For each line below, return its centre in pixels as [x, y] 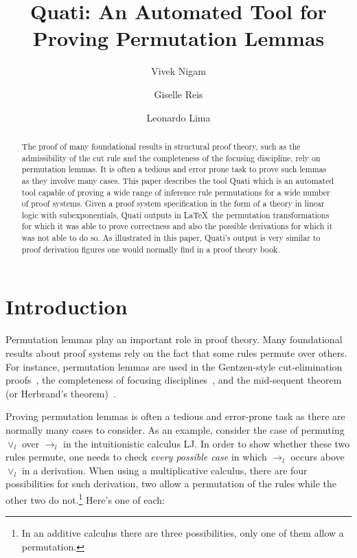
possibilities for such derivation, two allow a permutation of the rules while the [171, 484]
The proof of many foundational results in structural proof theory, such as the [161, 146]
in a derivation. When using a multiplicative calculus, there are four [164, 470]
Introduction [67, 306]
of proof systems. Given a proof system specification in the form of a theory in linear [173, 204]
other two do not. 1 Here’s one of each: [85, 498]
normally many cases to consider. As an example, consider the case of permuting [175, 429]
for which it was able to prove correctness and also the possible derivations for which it [177, 226]
